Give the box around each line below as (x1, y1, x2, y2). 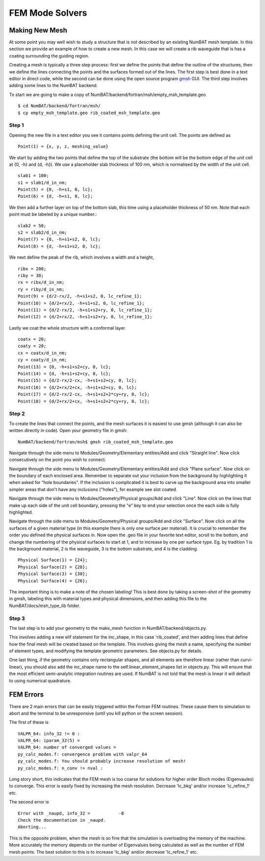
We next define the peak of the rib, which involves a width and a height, (9, 254, 154, 260)
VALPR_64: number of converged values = (18, 744, 116, 750)
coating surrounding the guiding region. (9, 53, 89, 59)
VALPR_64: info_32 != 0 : (18, 731, 80, 737)
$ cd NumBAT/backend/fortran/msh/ (18, 103, 101, 109)
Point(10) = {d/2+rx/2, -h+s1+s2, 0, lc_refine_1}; (18, 300, 145, 306)
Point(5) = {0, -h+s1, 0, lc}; (18, 187, 93, 192)
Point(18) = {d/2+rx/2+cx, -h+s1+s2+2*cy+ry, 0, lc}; (18, 399, 150, 404)
